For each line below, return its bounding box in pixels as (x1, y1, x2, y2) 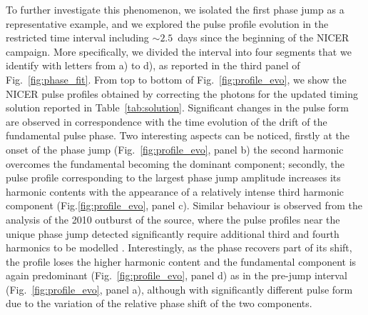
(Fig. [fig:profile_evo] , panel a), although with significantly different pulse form (6, 281, 353, 296)
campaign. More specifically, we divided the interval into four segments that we (6, 44, 352, 59)
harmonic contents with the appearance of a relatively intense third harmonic (6, 184, 344, 199)
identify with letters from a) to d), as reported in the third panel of (6, 58, 300, 73)
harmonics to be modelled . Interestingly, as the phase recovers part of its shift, (6, 240, 352, 255)
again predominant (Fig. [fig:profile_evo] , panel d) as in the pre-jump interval (6, 268, 347, 283)
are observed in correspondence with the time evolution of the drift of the (6, 114, 327, 129)
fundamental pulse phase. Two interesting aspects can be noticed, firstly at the (6, 128, 349, 143)
